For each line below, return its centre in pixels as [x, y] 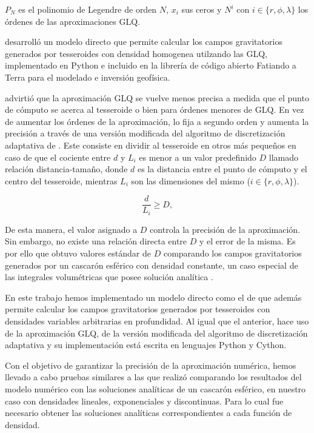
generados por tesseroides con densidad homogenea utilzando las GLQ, [136, 53]
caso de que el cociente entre [58, 157]
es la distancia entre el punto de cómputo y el [222, 169]
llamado [283, 157]
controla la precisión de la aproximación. [225, 229]
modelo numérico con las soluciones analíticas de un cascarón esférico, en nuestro [155, 388]
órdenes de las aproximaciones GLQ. [73, 21]
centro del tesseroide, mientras [61, 180]
